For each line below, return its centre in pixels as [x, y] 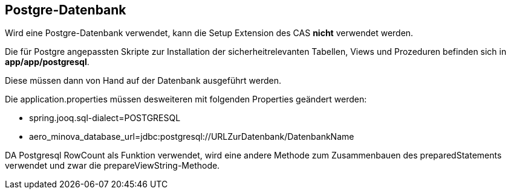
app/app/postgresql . [47, 62]
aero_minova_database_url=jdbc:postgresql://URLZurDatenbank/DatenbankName [192, 137]
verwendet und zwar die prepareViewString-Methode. [112, 166]
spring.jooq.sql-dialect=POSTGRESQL [105, 118]
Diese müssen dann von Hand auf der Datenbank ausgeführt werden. [143, 81]
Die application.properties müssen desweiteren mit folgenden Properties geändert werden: [186, 99]
